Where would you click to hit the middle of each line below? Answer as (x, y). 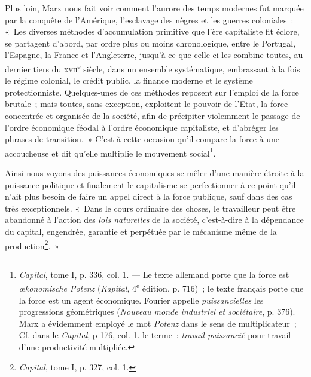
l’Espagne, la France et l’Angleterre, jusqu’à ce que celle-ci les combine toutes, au (154, 55)
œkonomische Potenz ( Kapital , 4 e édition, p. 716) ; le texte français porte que (161, 287)
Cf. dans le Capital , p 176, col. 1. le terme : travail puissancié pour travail (155, 335)
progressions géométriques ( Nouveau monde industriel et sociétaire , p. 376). (157, 312)
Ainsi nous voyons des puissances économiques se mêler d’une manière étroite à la (155, 173)
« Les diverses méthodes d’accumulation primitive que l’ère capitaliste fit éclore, (152, 31)
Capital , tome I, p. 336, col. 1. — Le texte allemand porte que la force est (154, 274)
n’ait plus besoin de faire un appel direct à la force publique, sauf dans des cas (149, 196)
